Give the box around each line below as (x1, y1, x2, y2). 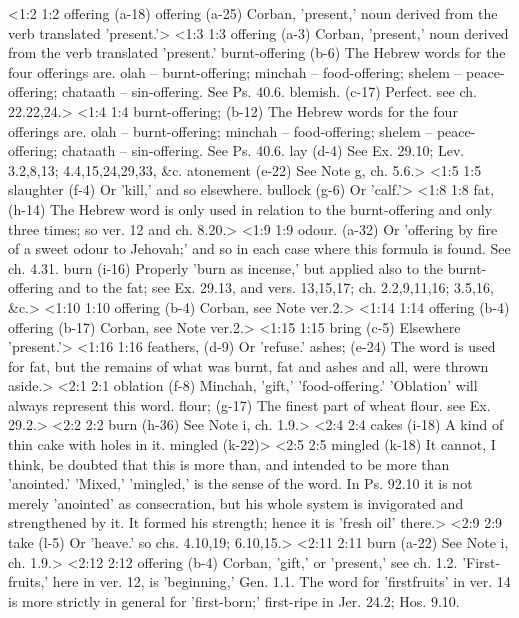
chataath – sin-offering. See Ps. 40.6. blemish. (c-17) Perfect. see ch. (62, 81, 477, 102)
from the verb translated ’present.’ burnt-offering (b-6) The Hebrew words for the (8, 42, 506, 63)
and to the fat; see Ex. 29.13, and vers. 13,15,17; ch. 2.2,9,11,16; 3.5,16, (58, 277, 494, 298)
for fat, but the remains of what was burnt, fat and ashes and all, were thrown (8, 355, 489, 376)
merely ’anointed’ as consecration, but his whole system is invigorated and (8, 492, 464, 513)
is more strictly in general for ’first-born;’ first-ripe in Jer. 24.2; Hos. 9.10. (8, 590, 460, 611)
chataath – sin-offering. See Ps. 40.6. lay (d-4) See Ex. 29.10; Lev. (62, 140, 465, 161)
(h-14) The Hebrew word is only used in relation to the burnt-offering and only (8, 198, 493, 219)
